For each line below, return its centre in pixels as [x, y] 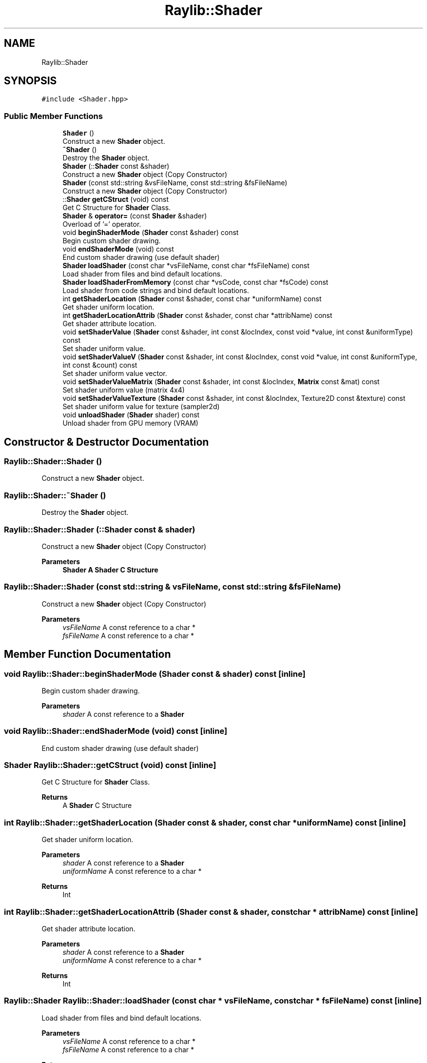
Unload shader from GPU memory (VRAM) [130, 423]
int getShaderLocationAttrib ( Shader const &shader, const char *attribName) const [197, 315]
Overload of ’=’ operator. [102, 224]
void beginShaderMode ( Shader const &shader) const [151, 233]
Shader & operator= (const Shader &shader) [135, 216]
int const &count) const [100, 365]
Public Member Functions [53, 116]
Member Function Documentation [87, 654]
